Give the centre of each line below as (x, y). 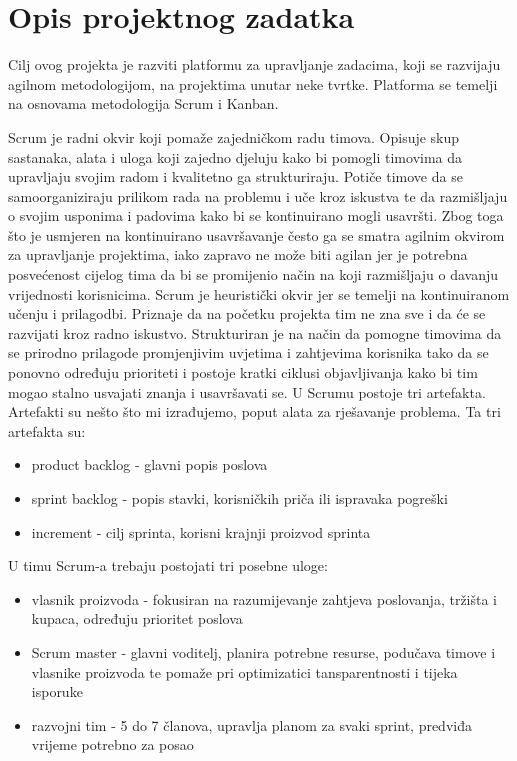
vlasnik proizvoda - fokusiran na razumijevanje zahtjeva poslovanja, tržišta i (264, 598)
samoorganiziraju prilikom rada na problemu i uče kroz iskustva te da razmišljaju (258, 195)
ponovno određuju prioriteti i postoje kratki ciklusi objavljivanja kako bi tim (243, 372)
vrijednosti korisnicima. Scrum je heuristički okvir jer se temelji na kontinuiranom (259, 293)
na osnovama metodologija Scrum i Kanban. (143, 103)
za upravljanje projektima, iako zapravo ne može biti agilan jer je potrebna (238, 254)
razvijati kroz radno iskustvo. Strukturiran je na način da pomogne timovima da (255, 332)
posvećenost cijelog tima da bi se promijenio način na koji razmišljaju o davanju (253, 274)
